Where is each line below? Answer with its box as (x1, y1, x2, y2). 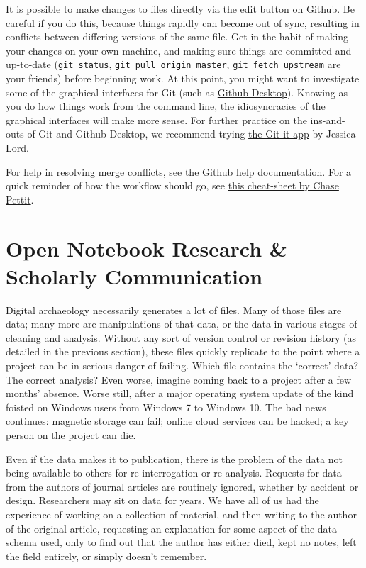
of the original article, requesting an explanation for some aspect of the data (6, 520, 338, 535)
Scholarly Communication (6, 261, 263, 290)
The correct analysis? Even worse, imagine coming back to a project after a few (6, 372, 352, 386)
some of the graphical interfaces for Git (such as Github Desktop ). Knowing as (6, 84, 348, 99)
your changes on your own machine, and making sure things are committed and (6, 43, 352, 57)
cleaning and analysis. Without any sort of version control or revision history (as (6, 330, 356, 345)
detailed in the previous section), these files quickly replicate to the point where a (6, 344, 360, 359)
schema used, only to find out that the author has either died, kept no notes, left (6, 535, 357, 550)
